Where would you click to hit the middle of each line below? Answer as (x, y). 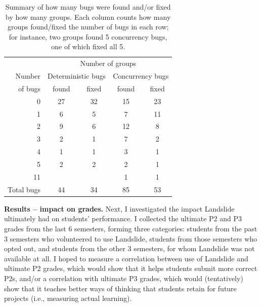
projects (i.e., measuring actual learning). (68, 298)
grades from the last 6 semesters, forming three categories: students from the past (131, 228)
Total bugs (24, 189)
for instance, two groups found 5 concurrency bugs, (88, 36)
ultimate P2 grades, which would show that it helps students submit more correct (131, 268)
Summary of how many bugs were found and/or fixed (88, 7)
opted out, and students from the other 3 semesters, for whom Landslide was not (129, 248)
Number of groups (108, 63)
